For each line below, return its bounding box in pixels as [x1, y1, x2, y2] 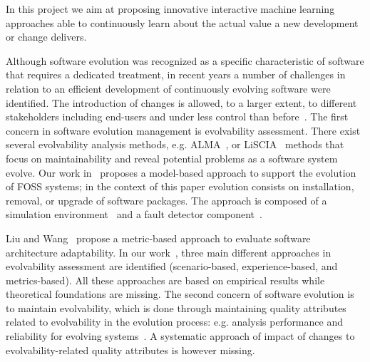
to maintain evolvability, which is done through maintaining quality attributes [6, 300, 346, 315]
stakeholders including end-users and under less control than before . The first [6, 109, 349, 124]
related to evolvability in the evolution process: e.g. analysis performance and [6, 314, 343, 329]
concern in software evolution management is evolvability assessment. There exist [6, 123, 361, 138]
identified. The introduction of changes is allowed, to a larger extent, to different [6, 95, 357, 110]
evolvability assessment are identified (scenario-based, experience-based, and [6, 259, 338, 274]
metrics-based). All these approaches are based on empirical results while [6, 272, 325, 287]
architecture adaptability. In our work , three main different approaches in [6, 244, 332, 259]
